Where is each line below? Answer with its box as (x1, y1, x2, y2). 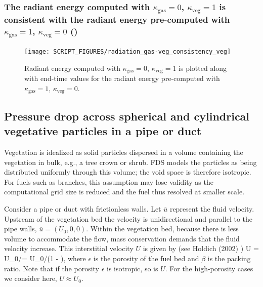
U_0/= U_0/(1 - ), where (4, 253, 86, 263)
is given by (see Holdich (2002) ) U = (143, 243, 259, 254)
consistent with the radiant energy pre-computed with (4, 13, 230, 25)
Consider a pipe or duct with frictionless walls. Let (4, 203, 161, 214)
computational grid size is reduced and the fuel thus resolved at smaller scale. (4, 186, 245, 197)
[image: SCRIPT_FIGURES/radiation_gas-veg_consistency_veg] (24, 48, 231, 56)
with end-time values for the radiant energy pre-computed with (24, 73, 220, 84)
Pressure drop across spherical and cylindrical (4, 108, 250, 124)
